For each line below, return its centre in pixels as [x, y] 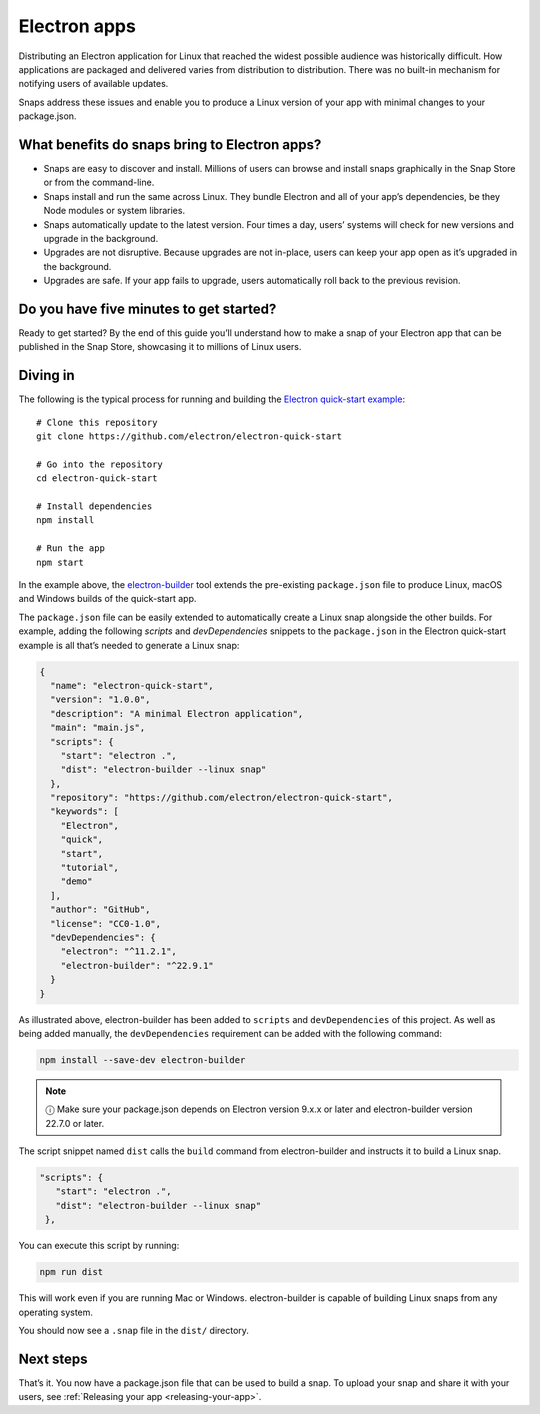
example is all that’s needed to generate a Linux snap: [129, 645]
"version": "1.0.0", [100, 699]
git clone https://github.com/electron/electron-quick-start [189, 436]
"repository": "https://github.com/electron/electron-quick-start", [222, 798]
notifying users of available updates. [93, 84]
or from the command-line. [99, 182]
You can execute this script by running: [99, 1246]
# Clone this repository [97, 422]
